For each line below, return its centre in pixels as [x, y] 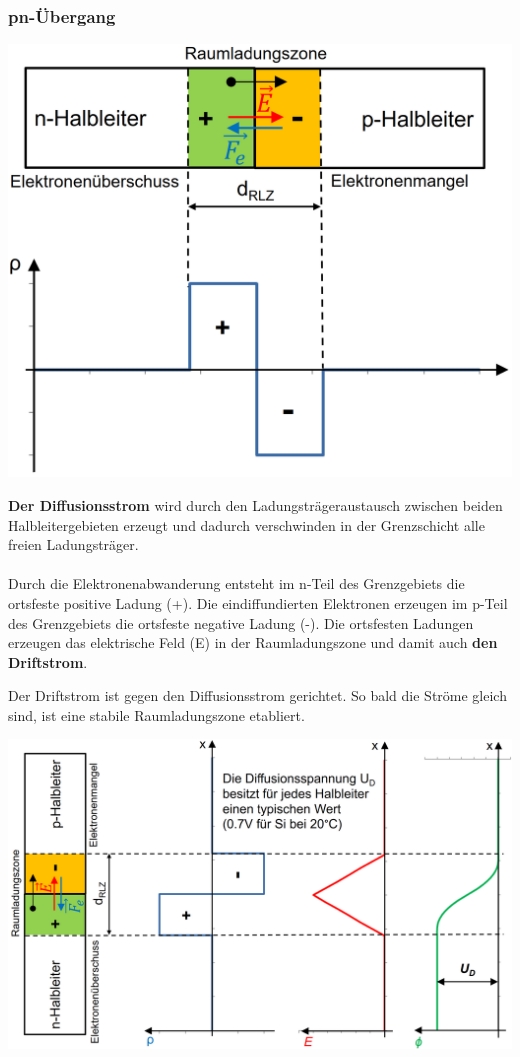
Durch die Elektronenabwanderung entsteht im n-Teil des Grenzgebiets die [236, 583]
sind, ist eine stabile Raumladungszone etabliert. [156, 714]
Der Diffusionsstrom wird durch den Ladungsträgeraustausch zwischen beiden [255, 504]
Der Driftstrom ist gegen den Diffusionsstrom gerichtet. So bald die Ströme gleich [257, 695]
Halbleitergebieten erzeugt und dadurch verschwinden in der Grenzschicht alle [246, 524]
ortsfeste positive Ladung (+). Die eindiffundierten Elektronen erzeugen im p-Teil [258, 602]
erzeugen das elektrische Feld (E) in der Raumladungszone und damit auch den [253, 642]
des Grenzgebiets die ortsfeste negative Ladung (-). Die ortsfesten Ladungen [241, 622]
